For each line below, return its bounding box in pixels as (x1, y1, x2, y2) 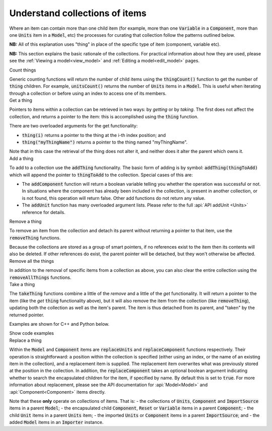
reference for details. (22, 209, 65, 215)
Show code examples (9, 330, 54, 336)
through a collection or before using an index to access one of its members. (9, 90, 167, 96)
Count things (9, 67, 36, 73)
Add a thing (9, 155, 34, 161)
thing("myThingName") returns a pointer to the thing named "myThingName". (22, 139, 188, 146)
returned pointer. (9, 312, 45, 318)
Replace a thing (9, 337, 42, 343)
